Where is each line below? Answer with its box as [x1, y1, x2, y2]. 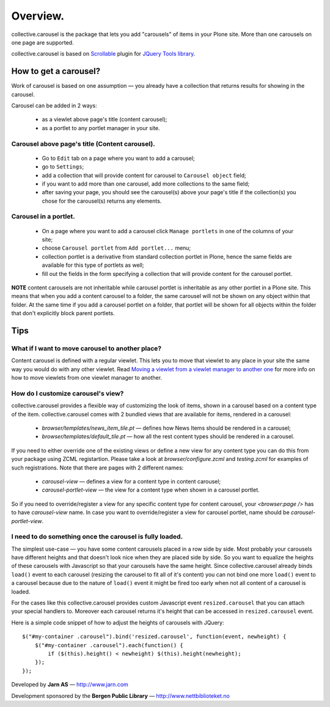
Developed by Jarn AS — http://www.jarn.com [11, 681, 128, 688]
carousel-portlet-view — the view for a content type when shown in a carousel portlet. [42, 486, 260, 494]
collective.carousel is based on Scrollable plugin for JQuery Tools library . [11, 50, 196, 57]
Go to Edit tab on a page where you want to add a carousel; [42, 154, 195, 162]
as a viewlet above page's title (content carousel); [42, 116, 167, 123]
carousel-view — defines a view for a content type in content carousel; [42, 477, 221, 485]
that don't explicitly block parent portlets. [11, 310, 116, 317]
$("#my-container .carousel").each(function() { [34, 642, 183, 648]
